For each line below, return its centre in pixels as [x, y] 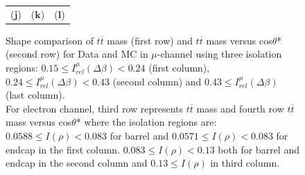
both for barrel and [259, 149]
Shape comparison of [50, 40]
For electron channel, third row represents [95, 108]
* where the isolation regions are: [146, 122]
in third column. [245, 163]
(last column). [35, 95]
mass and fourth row [240, 108]
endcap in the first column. [63, 149]
